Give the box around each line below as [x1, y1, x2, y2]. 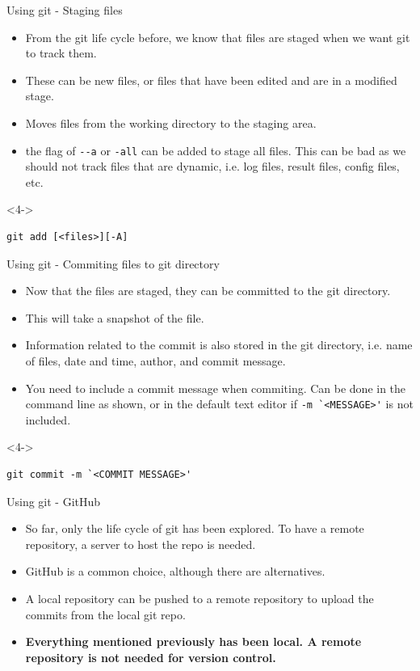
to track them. [25, 44, 97, 61]
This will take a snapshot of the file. [25, 309, 204, 326]
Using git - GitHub [6, 492, 101, 509]
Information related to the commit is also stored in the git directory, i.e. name [25, 336, 413, 353]
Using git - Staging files [6, 2, 123, 18]
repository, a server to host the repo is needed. [25, 535, 256, 552]
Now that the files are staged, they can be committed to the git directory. [25, 282, 391, 299]
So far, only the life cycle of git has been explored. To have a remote [25, 520, 364, 537]
